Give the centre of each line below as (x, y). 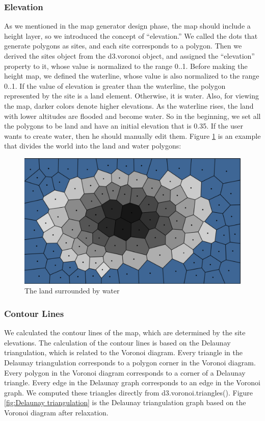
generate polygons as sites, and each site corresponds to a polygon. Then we (123, 46)
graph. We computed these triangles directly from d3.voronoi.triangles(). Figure (129, 392)
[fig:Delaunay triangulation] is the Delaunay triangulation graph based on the (125, 402)
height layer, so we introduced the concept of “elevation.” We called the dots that (131, 35)
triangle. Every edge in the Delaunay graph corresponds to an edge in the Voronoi (132, 382)
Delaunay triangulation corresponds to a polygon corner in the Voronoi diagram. (130, 363)
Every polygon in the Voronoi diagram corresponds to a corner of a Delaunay (125, 372)
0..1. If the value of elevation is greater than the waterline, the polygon (115, 85)
